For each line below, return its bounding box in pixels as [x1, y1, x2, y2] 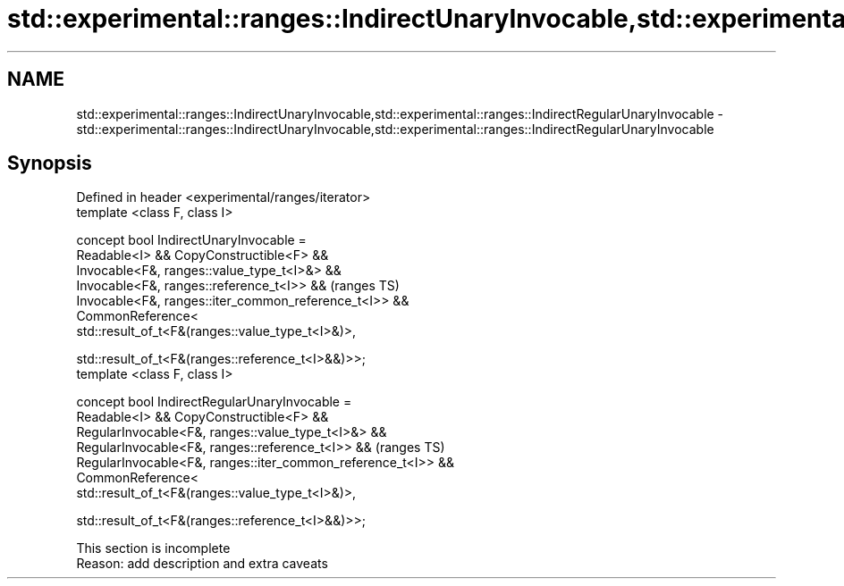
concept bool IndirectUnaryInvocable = [76, 232, 307, 248]
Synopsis [7, 152, 92, 175]
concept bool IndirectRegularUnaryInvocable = [76, 394, 352, 410]
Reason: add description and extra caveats [76, 556, 328, 572]
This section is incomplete [76, 540, 231, 557]
